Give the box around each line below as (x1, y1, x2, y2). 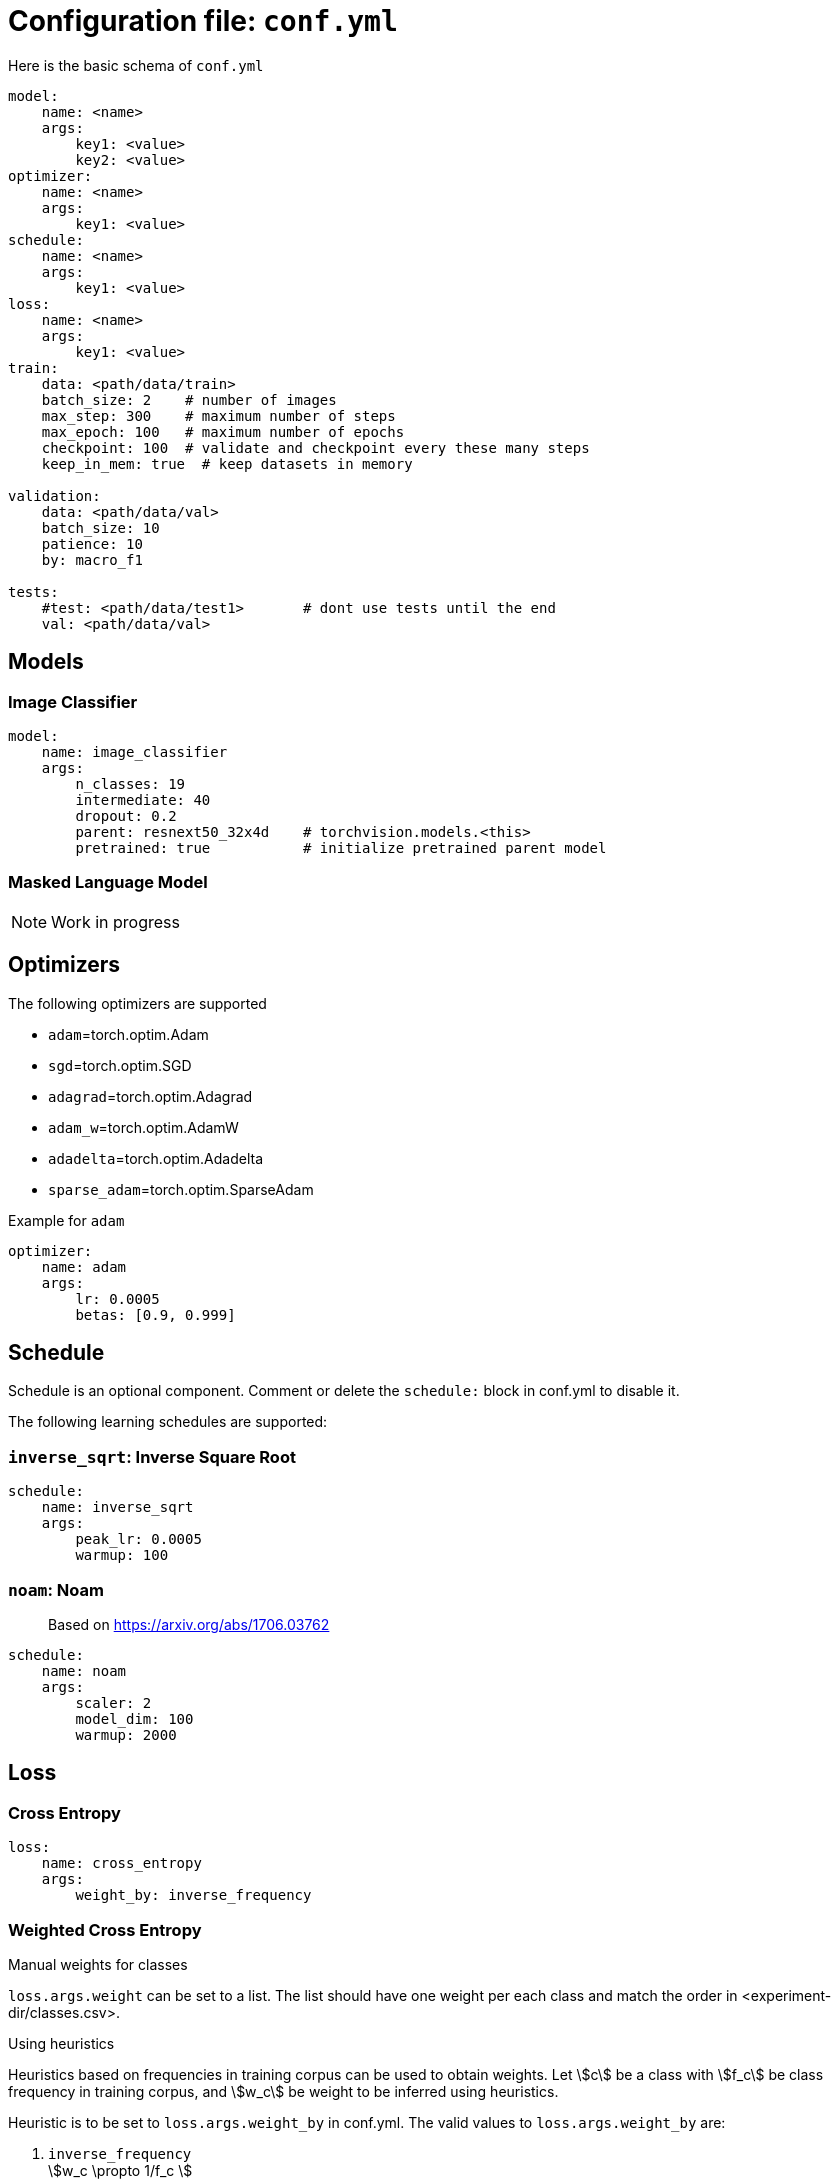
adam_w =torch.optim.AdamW (48, 1118, 239, 1136)
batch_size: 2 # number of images (41, 391, 337, 408)
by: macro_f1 (41, 551, 143, 568)
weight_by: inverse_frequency (75, 1887, 312, 1904)
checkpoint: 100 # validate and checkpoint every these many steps (41, 439, 590, 456)
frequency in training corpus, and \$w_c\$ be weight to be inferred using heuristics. (8, 2082, 559, 2100)
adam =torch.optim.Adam (48, 1025, 209, 1043)
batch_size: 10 (41, 519, 160, 536)
